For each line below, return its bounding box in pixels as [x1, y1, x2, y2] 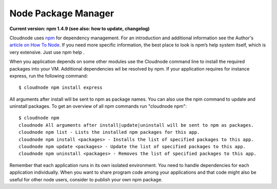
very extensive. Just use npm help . [9, 49, 85, 55]
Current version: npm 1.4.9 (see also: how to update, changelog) [9, 26, 150, 32]
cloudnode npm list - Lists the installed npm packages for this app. [18, 129, 200, 135]
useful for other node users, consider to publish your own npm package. [9, 176, 163, 182]
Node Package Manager [9, 8, 114, 19]
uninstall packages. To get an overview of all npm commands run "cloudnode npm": [9, 103, 187, 109]
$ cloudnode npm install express [18, 85, 103, 90]
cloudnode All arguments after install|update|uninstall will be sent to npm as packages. [18, 122, 254, 128]
